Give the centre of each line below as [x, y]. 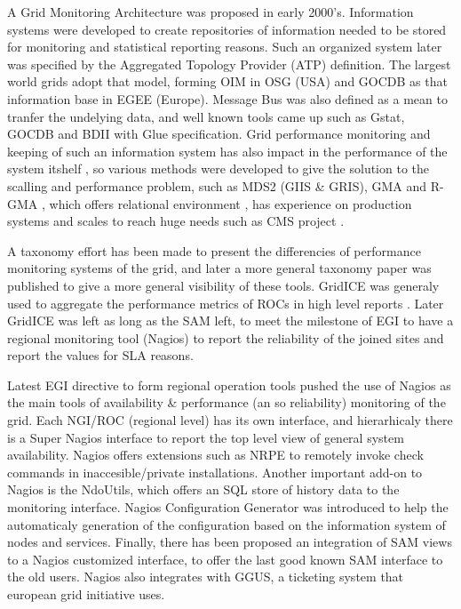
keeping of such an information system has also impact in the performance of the [227, 151]
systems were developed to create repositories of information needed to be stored [227, 29]
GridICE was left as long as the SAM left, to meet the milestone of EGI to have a [230, 321]
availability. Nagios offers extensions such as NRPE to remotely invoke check [215, 455]
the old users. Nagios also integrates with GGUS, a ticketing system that [206, 577]
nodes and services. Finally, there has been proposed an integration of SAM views [230, 542]
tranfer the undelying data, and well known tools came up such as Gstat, [206, 116]
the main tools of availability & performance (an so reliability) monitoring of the [227, 402]
